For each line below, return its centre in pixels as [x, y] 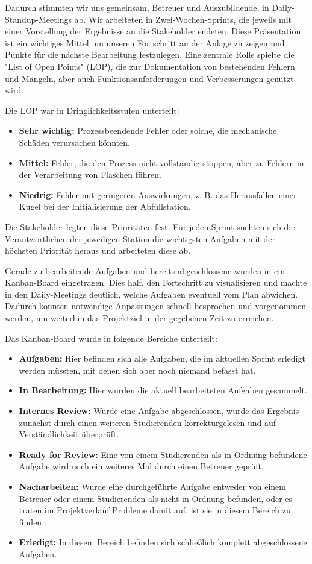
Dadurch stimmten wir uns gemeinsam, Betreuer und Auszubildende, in [137, 7]
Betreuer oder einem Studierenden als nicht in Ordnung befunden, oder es [156, 498]
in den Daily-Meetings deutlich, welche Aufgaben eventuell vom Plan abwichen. [151, 294]
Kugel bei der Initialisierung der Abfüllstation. [105, 206]
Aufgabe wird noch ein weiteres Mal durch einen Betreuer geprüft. [141, 466]
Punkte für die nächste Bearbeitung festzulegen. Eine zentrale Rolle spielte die [150, 55]
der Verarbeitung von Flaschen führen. [90, 174]
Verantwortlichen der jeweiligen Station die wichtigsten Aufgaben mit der [140, 238]
